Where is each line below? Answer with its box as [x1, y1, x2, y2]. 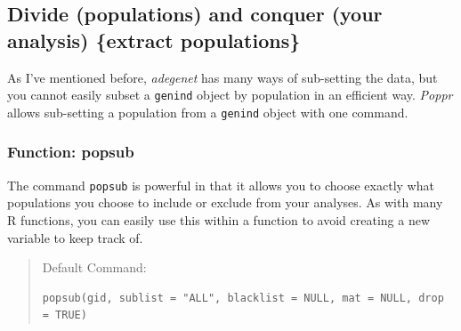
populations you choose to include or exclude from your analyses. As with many [7, 193, 443, 212]
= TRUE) [42, 309, 87, 322]
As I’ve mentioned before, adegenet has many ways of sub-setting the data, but [7, 68, 438, 86]
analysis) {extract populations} [7, 26, 301, 53]
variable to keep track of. [7, 228, 143, 246]
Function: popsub [7, 141, 134, 163]
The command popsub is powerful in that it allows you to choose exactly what [7, 175, 434, 194]
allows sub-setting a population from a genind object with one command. [7, 102, 408, 121]
